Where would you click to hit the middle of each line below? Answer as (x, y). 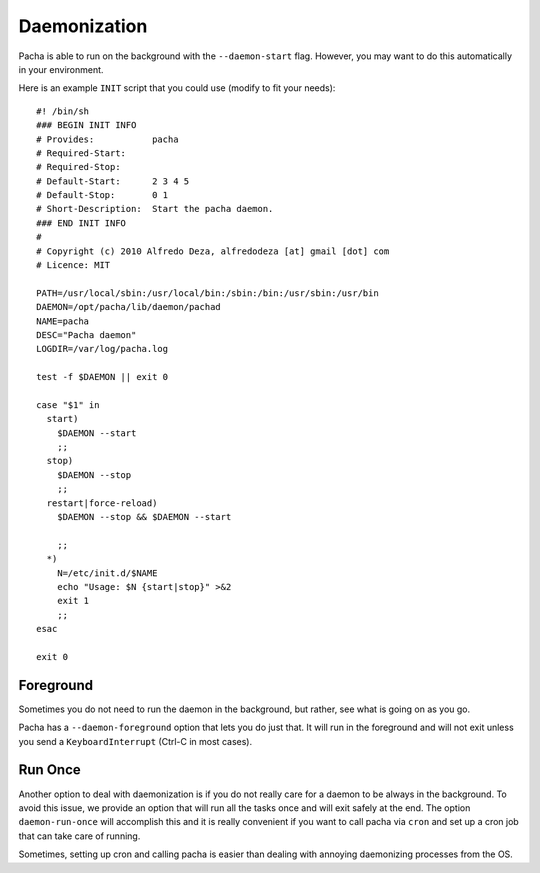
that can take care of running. (79, 836)
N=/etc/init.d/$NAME (107, 573)
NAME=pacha (63, 321)
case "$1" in (68, 404)
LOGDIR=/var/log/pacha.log (102, 349)
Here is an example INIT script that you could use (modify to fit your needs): (177, 88)
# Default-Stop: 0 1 (102, 195)
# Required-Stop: (78, 167)
